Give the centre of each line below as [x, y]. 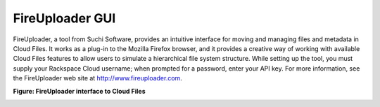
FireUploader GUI [64, 18]
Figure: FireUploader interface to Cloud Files [79, 91]
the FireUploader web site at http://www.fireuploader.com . [97, 78]
